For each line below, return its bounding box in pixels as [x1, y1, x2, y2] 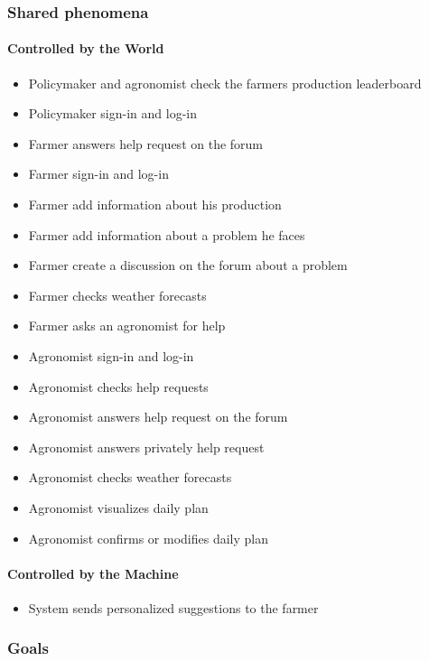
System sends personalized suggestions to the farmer [28, 598, 319, 617]
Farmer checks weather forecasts [28, 285, 207, 304]
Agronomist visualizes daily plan [28, 498, 209, 517]
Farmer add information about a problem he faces [28, 225, 305, 244]
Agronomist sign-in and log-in [28, 346, 194, 365]
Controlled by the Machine [7, 563, 179, 582]
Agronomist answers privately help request [28, 437, 265, 456]
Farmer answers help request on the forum [28, 134, 264, 153]
